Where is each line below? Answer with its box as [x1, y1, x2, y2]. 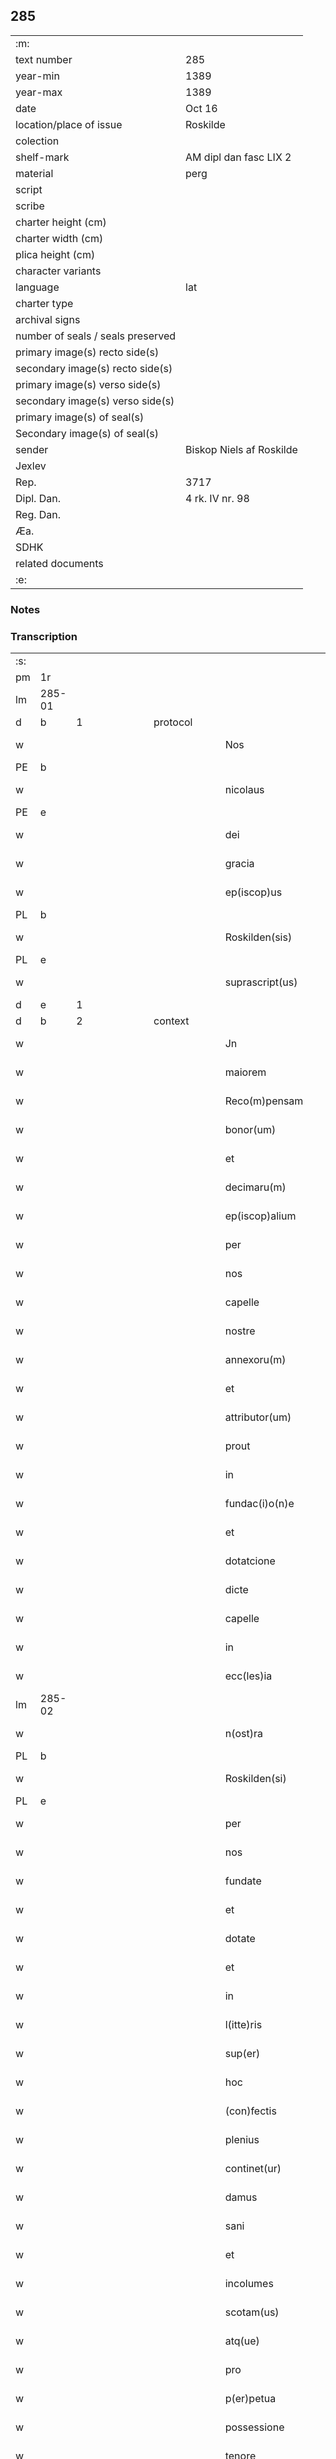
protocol [153, 715, 193, 729]
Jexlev [15, 459, 47, 473]
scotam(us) [224, 2305, 280, 2319]
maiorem [224, 1065, 267, 1079]
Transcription [10, 629, 78, 643]
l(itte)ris [224, 2018, 263, 2032]
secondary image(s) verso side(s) [15, 394, 175, 408]
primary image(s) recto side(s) [15, 345, 160, 359]
